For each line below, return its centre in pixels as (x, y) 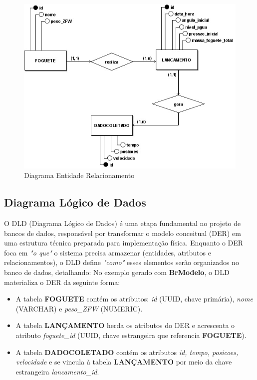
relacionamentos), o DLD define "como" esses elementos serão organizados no (122, 262)
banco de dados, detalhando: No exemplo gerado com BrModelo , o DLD (117, 272)
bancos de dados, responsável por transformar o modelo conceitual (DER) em (123, 233)
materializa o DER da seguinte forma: (62, 282)
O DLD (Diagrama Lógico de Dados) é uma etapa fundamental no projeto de (123, 223)
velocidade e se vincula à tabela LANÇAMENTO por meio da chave (124, 362)
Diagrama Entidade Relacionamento (79, 175)
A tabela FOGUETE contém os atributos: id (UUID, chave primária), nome (134, 299)
